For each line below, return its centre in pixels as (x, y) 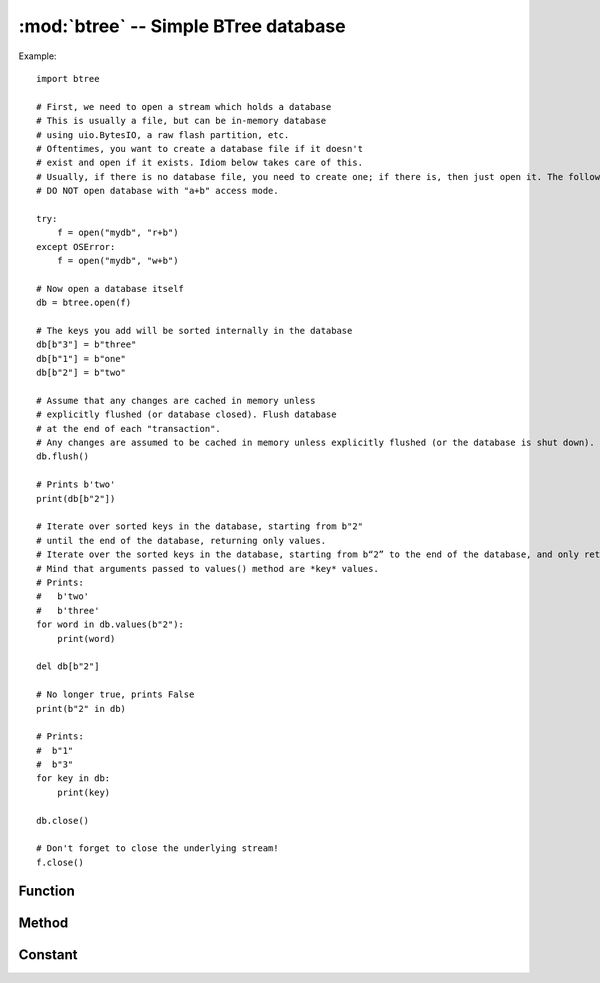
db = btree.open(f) (84, 303)
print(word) (86, 638)
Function (46, 890)
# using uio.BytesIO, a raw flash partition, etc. (163, 134)
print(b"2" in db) (81, 708)
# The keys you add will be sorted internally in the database (194, 330)
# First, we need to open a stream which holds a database (184, 106)
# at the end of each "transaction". (129, 428)
